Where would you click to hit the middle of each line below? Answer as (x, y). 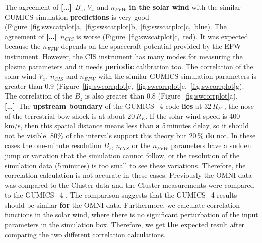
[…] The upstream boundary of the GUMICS (79, 105)
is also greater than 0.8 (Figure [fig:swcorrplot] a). (161, 96)
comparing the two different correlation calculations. (85, 234)
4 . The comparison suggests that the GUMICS (133, 195)
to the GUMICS (29, 195)
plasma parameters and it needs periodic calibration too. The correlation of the (129, 66)
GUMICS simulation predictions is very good (77, 16)
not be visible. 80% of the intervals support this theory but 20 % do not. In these (130, 135)
